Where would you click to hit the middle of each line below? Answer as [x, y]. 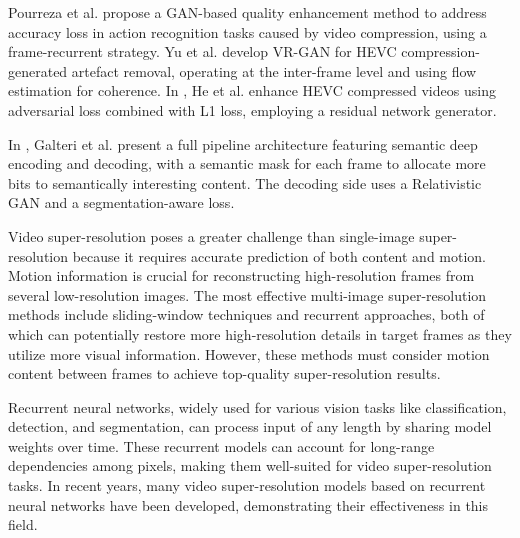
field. [23, 524]
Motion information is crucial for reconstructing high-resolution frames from [241, 275]
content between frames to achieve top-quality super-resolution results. [224, 373]
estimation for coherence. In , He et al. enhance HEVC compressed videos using [252, 90]
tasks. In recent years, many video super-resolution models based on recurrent [247, 485]
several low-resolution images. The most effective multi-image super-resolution [247, 294]
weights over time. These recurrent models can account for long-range [221, 445]
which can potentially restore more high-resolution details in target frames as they [260, 333]
